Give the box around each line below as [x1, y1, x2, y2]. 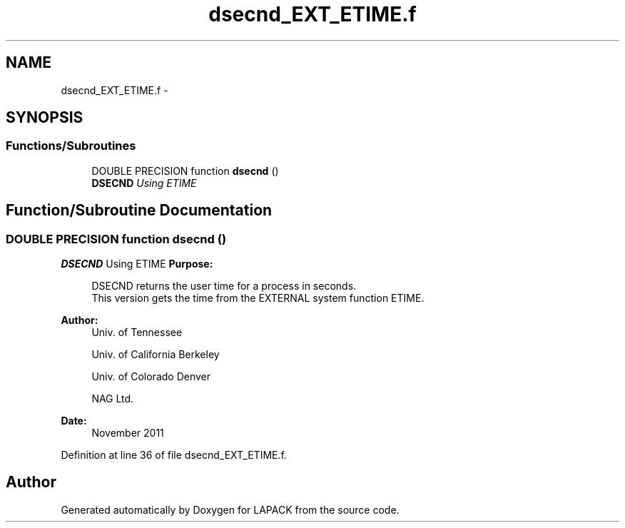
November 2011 [91, 427, 164, 440]
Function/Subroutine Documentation [6, 201, 273, 220]
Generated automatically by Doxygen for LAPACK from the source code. [61, 503, 400, 516]
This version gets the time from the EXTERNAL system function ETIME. [91, 292, 425, 305]
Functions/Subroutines [6, 138, 136, 153]
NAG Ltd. [91, 392, 134, 405]
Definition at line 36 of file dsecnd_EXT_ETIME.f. [61, 449, 287, 462]
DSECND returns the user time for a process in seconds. [91, 280, 357, 293]
